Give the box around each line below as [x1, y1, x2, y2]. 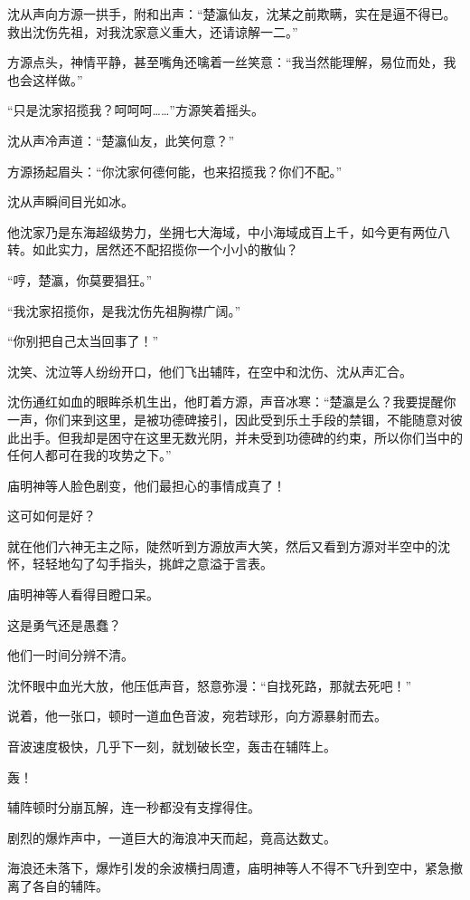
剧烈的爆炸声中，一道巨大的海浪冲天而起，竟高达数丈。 [7, 828, 336, 847]
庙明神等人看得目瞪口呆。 [7, 585, 159, 604]
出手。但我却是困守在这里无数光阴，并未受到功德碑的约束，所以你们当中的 [19, 427, 463, 446]
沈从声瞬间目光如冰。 [7, 192, 134, 211]
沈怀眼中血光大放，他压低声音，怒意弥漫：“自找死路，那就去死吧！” [7, 675, 412, 694]
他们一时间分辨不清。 [7, 646, 134, 665]
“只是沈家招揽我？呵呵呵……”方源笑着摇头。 [7, 101, 264, 120]
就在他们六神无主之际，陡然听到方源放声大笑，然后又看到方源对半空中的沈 [7, 536, 450, 555]
